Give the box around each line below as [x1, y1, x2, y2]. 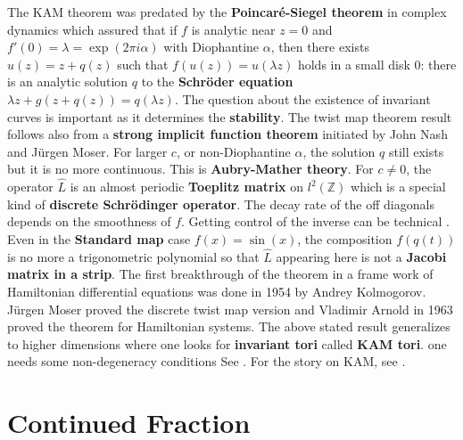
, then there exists [270, 37, 369, 56]
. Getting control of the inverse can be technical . [181, 212, 450, 231]
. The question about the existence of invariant [174, 89, 431, 108]
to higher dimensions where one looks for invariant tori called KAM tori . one [7, 334, 447, 353]
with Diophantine [163, 37, 260, 56]
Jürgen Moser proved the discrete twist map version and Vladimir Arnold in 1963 [7, 299, 453, 318]
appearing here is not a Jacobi [276, 247, 447, 265]
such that [117, 54, 169, 73]
